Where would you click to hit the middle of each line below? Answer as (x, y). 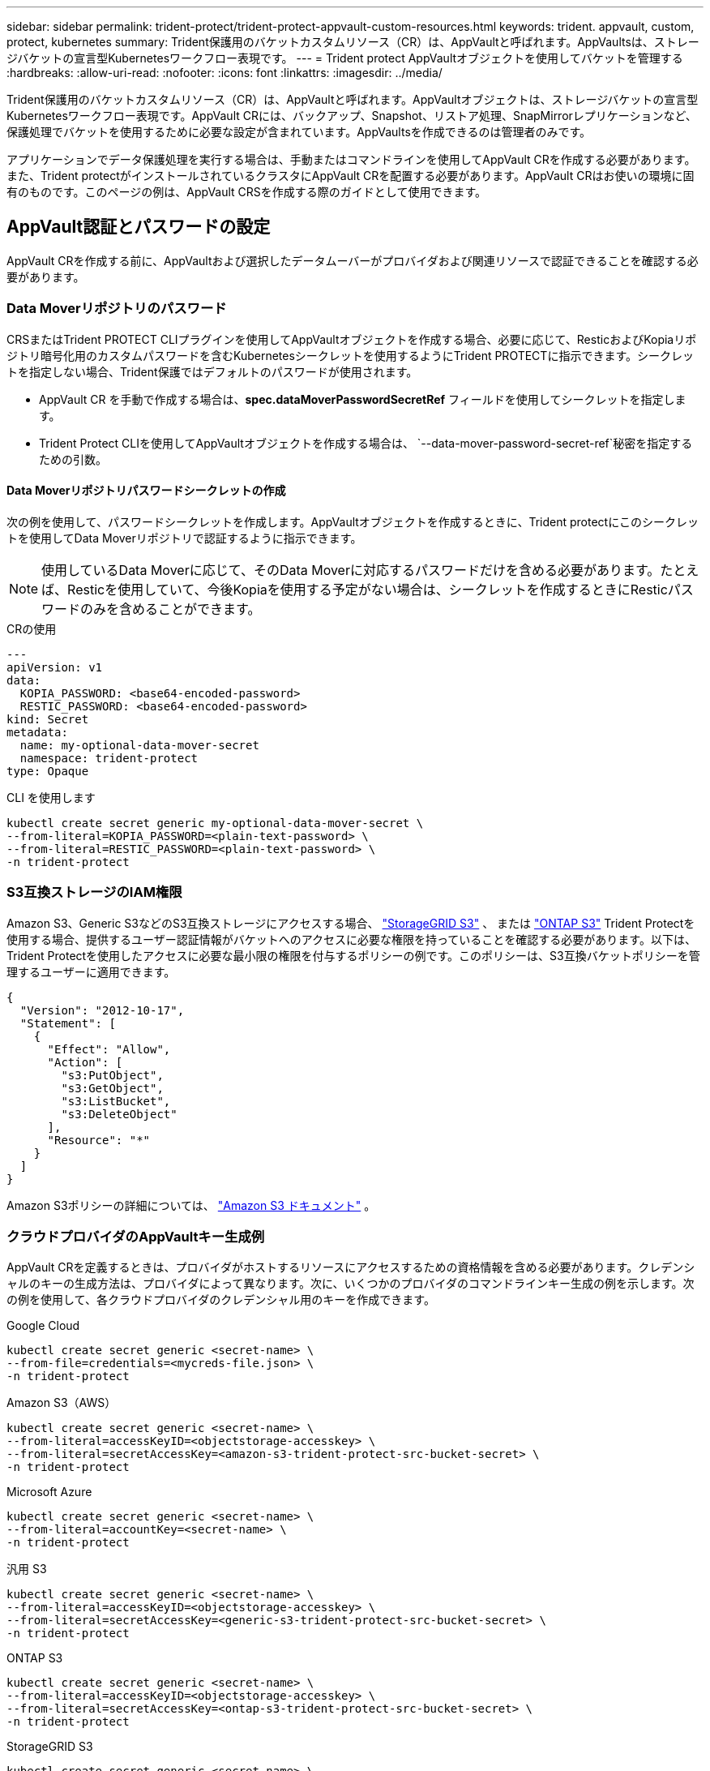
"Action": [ (85, 1062)
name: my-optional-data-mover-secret (139, 745)
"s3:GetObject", (112, 1088)
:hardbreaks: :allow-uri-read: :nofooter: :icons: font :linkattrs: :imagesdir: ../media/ (225, 73)
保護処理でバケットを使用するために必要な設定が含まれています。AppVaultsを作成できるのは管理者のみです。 (299, 132)
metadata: (37, 732)
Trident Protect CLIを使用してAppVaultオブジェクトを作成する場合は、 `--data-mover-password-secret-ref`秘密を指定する (366, 443)
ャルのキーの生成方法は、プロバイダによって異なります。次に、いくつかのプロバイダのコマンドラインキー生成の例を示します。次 (351, 1284)
